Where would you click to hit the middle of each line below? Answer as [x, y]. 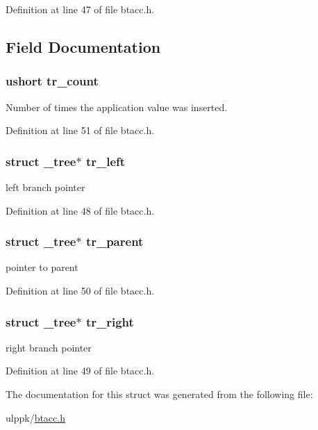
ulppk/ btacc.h [35, 417]
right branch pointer [49, 347]
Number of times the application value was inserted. [117, 107]
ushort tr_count [52, 81]
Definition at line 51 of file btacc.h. [80, 130]
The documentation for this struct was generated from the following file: [159, 394]
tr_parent [115, 241]
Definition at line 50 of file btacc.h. [80, 290]
